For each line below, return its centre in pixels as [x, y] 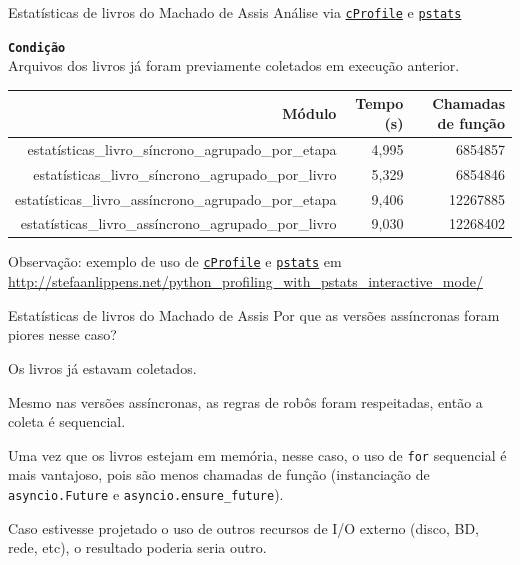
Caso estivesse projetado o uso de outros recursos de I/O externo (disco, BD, [243, 527]
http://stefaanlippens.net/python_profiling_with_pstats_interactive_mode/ [245, 281]
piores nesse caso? [62, 334]
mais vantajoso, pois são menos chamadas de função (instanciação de [219, 474]
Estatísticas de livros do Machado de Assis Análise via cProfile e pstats [235, 12]
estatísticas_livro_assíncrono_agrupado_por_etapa [176, 198]
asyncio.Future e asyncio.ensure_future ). [146, 493]
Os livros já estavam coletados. [102, 367]
